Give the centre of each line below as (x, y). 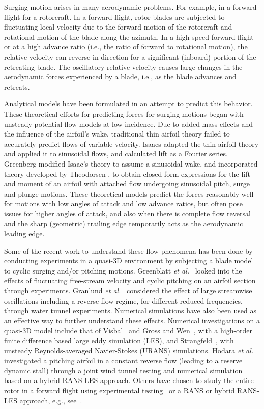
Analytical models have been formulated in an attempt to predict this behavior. (128, 104)
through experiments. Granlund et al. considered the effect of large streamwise (128, 291)
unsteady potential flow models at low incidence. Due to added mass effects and (128, 124)
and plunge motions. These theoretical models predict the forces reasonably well (129, 193)
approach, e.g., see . (51, 400)
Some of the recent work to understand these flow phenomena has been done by (128, 250)
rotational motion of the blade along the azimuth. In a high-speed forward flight (129, 36)
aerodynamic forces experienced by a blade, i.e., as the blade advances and (120, 77)
